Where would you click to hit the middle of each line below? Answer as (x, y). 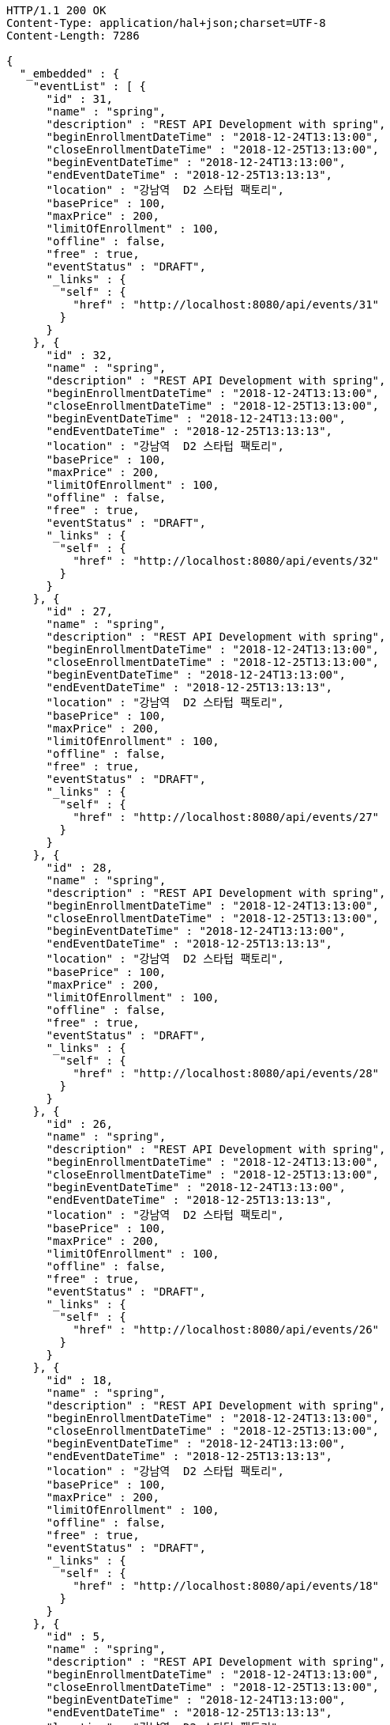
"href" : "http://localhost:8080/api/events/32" (226, 561)
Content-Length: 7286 (73, 36)
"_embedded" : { (69, 74)
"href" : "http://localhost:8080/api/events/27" (226, 817)
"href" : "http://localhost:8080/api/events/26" (226, 1330)
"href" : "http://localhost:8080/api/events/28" (226, 1073)
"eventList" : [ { (90, 86)
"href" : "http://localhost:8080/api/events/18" (226, 1586)
